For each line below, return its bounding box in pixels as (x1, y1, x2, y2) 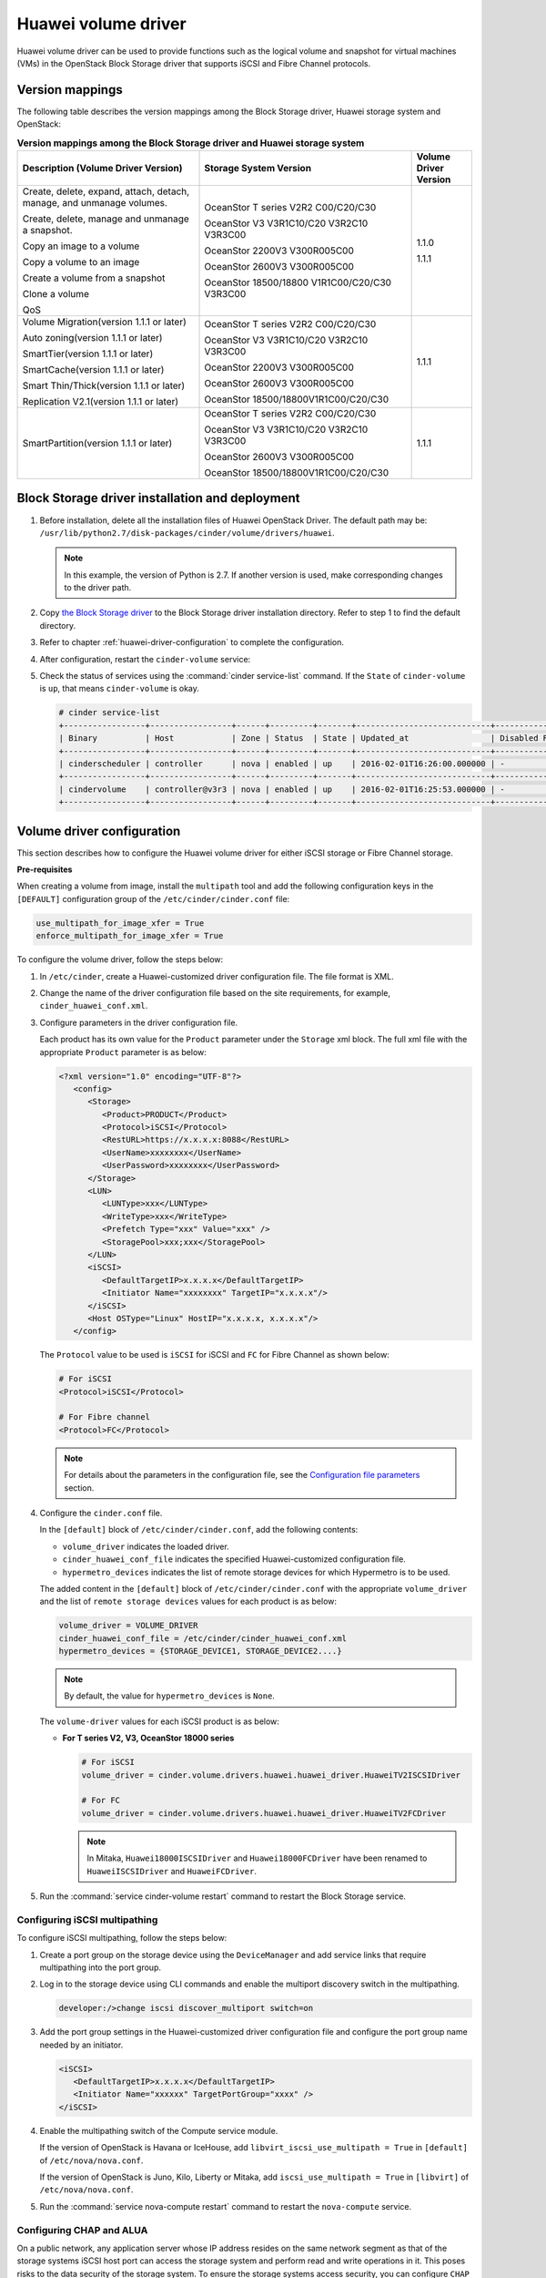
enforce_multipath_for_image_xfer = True (35, 930, 224, 941)
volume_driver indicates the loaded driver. (62, 1541, 229, 1552)
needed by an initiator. (39, 2039, 124, 2050)
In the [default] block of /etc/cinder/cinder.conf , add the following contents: (39, 1524, 359, 1535)
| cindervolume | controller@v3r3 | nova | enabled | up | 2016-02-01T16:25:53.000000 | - (58, 784, 505, 795)
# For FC (81, 1795, 121, 1806)
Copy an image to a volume (22, 240, 140, 252)
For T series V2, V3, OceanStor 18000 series (62, 1732, 235, 1744)
